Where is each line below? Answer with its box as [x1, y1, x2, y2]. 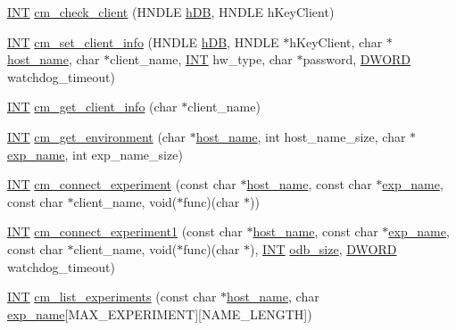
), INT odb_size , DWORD [250, 239, 397, 258]
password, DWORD [303, 50, 411, 69]
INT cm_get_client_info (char [7, 97, 178, 116]
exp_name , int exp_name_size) [7, 144, 183, 163]
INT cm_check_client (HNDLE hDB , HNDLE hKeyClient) [7, 3, 335, 21]
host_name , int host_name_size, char [195, 127, 406, 145]
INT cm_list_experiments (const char [7, 287, 217, 306]
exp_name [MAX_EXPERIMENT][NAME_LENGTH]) [7, 304, 312, 323]
